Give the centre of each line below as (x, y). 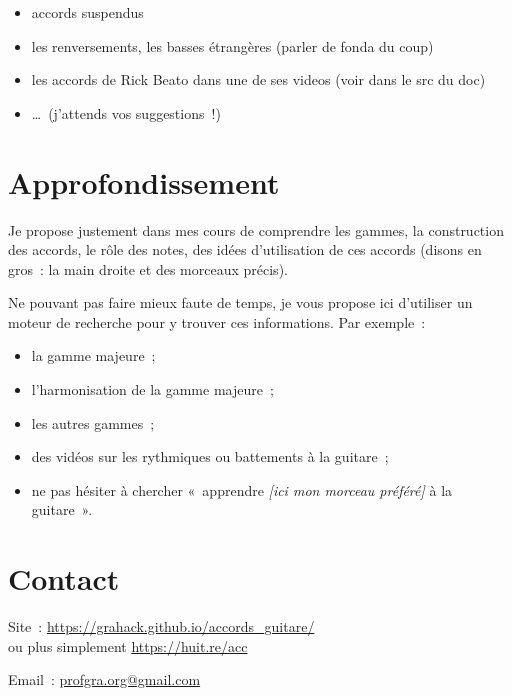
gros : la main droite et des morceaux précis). (148, 268)
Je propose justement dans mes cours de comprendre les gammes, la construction (256, 229)
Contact (64, 578)
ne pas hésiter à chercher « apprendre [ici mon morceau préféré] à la (242, 489)
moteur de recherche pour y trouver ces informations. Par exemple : (217, 321)
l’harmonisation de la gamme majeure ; (152, 389)
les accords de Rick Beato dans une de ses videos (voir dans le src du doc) (258, 79)
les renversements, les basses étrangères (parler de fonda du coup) (232, 45)
